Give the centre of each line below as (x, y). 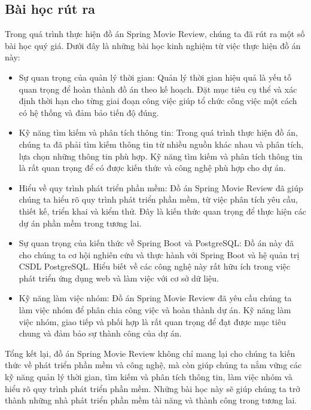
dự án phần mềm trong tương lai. (80, 223)
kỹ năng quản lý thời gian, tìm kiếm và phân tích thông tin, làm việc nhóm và (149, 377)
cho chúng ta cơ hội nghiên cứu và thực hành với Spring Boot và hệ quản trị (159, 254)
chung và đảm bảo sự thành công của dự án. (100, 333)
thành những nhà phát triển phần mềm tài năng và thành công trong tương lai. (151, 400)
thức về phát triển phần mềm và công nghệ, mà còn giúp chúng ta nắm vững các (153, 365)
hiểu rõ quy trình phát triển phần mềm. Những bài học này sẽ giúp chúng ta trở (153, 388)
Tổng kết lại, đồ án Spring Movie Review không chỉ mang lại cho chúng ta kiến (150, 353)
